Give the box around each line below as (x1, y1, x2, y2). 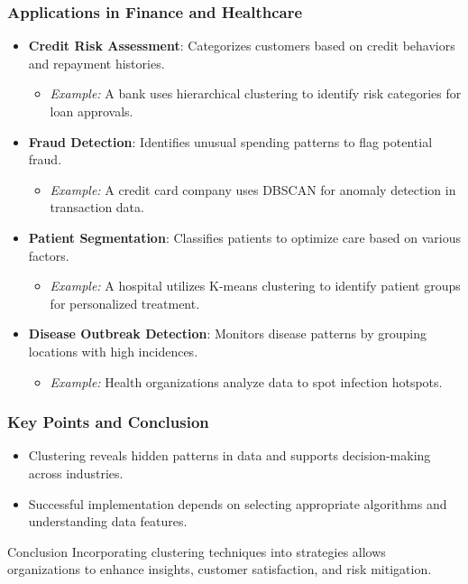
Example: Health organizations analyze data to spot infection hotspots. (50, 372, 443, 391)
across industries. (28, 463, 124, 482)
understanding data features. (28, 512, 188, 531)
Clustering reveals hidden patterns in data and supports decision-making (28, 446, 431, 465)
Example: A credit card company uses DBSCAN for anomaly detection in (50, 180, 456, 199)
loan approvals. (50, 102, 133, 120)
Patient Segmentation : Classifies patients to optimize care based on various (28, 227, 462, 246)
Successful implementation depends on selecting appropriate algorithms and (28, 494, 447, 513)
